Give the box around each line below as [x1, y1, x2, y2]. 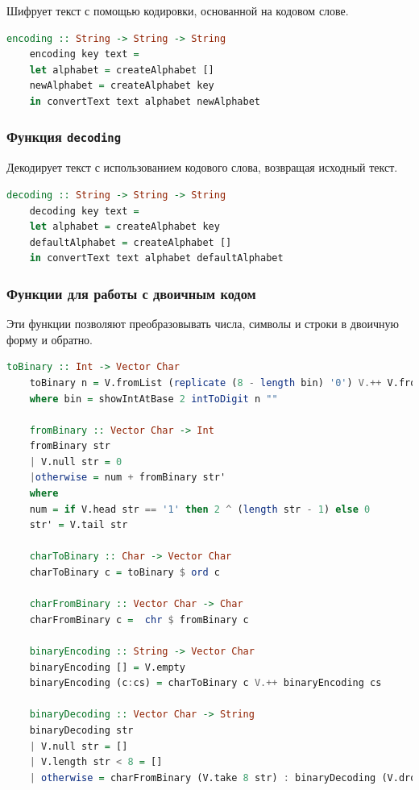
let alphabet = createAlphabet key [29, 221, 220, 233]
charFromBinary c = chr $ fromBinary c [29, 613, 249, 626]
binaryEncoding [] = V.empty [29, 661, 185, 673]
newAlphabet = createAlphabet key [29, 80, 214, 92]
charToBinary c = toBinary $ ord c [29, 567, 220, 579]
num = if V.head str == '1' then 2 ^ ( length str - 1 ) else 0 [29, 503, 371, 515]
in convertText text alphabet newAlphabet [29, 95, 261, 107]
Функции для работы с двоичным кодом [6, 283, 256, 303]
